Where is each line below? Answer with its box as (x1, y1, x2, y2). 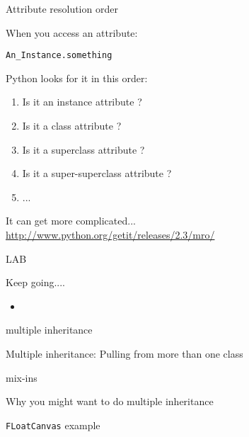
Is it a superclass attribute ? (22, 142, 145, 157)
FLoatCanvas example (6, 417, 100, 432)
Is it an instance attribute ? (22, 94, 142, 109)
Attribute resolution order (6, 1, 118, 16)
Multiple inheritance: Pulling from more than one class (6, 346, 243, 361)
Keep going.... (6, 275, 66, 290)
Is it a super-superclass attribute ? (22, 166, 172, 181)
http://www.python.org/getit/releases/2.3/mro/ (6, 227, 215, 242)
